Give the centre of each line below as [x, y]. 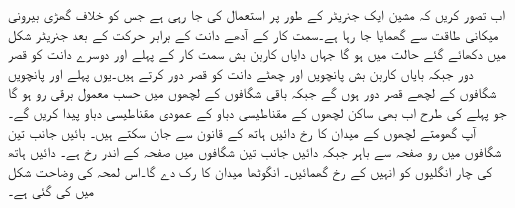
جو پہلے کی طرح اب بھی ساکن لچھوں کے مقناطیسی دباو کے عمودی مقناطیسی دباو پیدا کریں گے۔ [257, 111]
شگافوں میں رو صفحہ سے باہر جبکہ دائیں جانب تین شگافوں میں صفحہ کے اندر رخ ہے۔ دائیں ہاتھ [255, 151]
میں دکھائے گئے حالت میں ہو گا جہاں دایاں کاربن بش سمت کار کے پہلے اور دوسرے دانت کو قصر [257, 53]
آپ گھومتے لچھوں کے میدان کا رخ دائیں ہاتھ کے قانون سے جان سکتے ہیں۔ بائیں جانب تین [242, 131]
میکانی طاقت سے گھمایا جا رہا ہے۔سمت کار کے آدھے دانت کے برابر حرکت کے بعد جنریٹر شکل [253, 33]
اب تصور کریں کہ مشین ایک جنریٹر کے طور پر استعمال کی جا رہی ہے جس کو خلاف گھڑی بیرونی [256, 14]
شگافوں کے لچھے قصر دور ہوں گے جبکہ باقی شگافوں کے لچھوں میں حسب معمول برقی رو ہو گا [252, 92]
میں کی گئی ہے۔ [51, 190]
